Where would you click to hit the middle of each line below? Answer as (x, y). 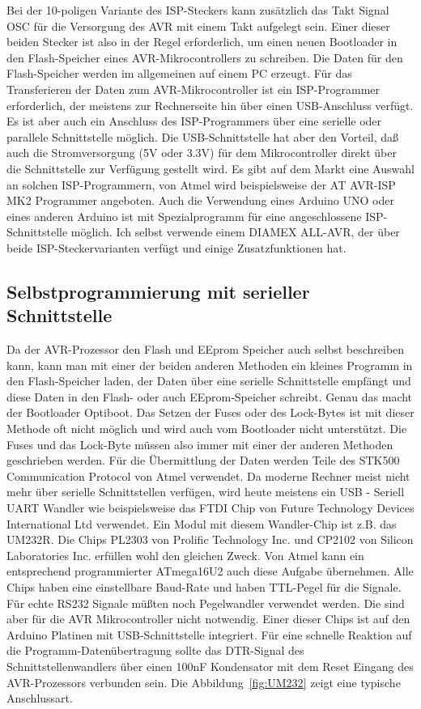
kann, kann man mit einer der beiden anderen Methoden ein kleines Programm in (210, 365)
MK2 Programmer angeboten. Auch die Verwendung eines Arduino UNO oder (200, 200)
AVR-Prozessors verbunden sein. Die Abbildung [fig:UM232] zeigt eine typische (204, 682)
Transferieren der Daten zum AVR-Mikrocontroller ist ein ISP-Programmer (193, 89)
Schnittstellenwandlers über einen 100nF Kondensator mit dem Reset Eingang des (210, 666)
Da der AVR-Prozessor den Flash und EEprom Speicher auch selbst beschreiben (206, 349)
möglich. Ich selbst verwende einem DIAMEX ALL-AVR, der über (235, 232)
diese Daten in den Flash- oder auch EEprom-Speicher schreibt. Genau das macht (210, 396)
